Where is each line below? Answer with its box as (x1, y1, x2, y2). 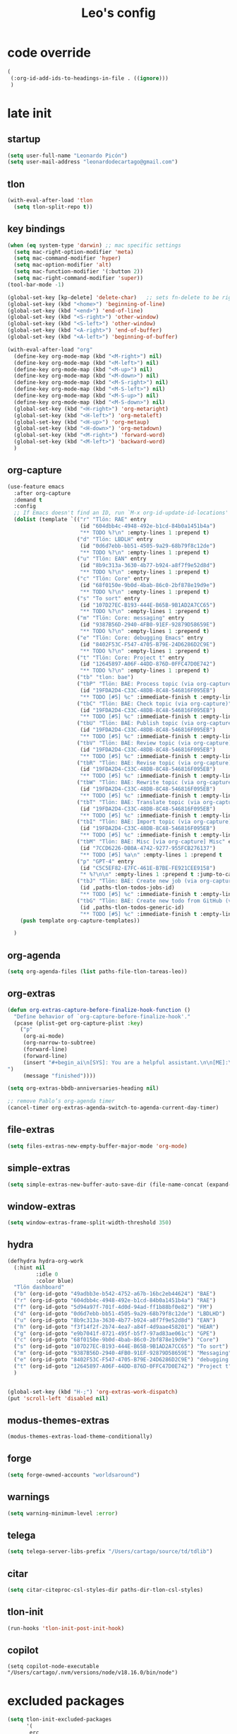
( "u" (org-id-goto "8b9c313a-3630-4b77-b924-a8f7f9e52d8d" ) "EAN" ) (13, 1317, 217, 1324)
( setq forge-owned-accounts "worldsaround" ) (7, 1471, 140, 1479)
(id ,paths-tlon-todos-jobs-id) (80, 884, 175, 892)
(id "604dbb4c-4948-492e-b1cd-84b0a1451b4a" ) (80, 523, 217, 530)
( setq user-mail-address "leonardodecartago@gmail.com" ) (7, 158, 178, 165)
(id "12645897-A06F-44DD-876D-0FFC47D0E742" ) (80, 661, 217, 668)
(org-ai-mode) (23, 1032, 65, 1040)
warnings (7, 1491, 50, 1503)
